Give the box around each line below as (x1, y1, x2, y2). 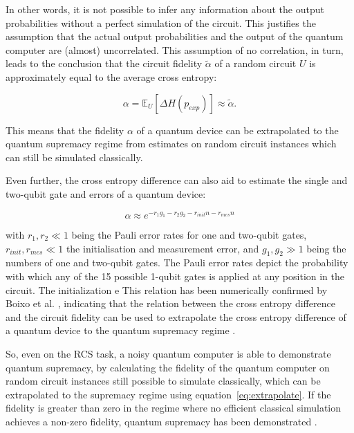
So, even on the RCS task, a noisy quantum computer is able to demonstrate (6, 346, 331, 360)
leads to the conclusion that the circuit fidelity (6, 56, 203, 71)
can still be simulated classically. (6, 149, 143, 164)
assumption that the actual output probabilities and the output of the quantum (6, 29, 344, 44)
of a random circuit (214, 56, 297, 71)
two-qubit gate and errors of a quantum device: (6, 186, 206, 201)
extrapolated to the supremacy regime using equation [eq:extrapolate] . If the (6, 387, 331, 401)
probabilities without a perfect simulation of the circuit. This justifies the (6, 15, 316, 30)
